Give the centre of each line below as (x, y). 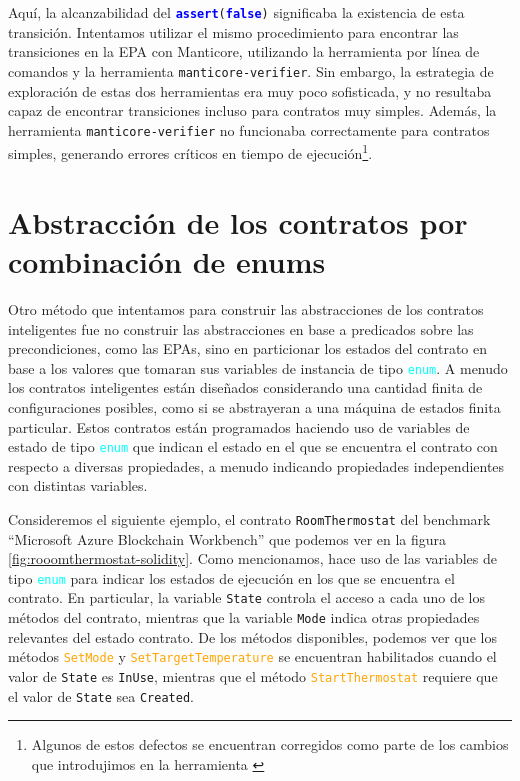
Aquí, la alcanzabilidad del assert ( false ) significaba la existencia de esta (236, 12)
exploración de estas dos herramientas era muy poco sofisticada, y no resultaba (250, 90)
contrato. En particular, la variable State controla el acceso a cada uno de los (246, 597)
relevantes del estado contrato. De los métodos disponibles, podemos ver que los (252, 636)
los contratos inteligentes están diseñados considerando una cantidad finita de (245, 387)
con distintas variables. (78, 485)
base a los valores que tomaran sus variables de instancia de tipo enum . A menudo (258, 367)
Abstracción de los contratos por (238, 221)
